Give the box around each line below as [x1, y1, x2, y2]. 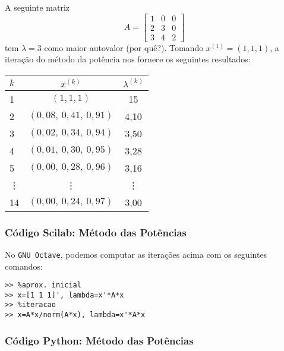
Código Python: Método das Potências [5, 333, 194, 347]
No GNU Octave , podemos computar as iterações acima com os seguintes [5, 248, 267, 260]
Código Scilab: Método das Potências [5, 224, 187, 239]
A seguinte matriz [5, 1, 70, 13]
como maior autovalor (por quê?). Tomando [44, 41, 204, 53]
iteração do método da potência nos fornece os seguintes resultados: [5, 53, 251, 65]
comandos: [5, 260, 43, 272]
